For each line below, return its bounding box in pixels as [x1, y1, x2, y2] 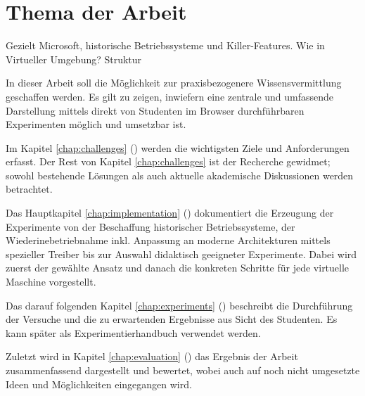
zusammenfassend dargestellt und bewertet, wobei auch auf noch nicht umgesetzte [6, 363, 360, 377]
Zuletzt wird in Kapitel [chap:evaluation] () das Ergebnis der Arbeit [6, 349, 298, 364]
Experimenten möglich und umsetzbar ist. [6, 117, 186, 132]
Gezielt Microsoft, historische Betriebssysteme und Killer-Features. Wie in [6, 38, 325, 53]
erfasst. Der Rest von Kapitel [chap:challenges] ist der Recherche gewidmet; [6, 154, 331, 169]
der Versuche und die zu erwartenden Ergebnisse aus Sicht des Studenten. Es [6, 312, 338, 326]
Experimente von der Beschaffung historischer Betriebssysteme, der [6, 219, 295, 234]
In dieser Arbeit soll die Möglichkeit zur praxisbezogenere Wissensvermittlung [6, 75, 342, 90]
